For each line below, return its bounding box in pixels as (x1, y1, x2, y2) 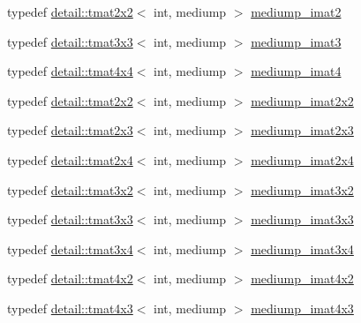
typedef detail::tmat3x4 (7, 239, 133, 258)
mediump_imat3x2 (251, 180, 354, 199)
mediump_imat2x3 (251, 121, 354, 139)
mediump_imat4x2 (251, 269, 354, 288)
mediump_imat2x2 (251, 91, 354, 109)
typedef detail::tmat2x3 (7, 121, 133, 139)
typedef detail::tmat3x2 (7, 180, 133, 199)
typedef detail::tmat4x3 (7, 298, 133, 317)
